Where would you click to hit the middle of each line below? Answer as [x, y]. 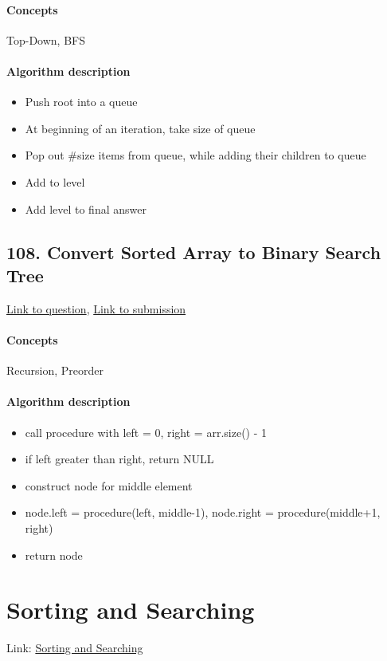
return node [54, 555]
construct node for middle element [109, 485]
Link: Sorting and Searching [75, 648]
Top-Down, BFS [46, 39]
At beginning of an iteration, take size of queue [140, 128]
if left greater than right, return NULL [119, 459]
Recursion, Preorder [55, 370]
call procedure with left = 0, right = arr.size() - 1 [146, 432]
